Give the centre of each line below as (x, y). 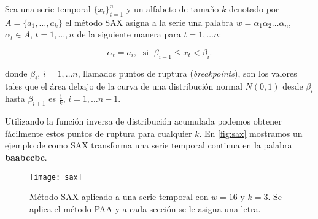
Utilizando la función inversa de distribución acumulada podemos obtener (143, 121)
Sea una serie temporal (48, 9)
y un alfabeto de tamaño (173, 9)
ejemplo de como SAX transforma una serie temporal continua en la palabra (149, 145)
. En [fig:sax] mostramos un (251, 133)
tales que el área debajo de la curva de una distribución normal (124, 86)
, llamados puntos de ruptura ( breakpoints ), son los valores (187, 73)
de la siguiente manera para (129, 34)
